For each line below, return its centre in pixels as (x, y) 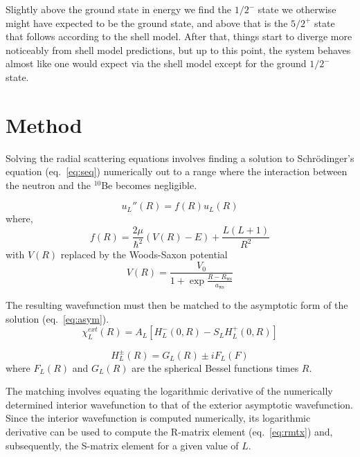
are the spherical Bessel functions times (215, 367)
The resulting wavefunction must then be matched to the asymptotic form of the (177, 304)
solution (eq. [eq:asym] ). (57, 318)
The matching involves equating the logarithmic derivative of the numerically (169, 391)
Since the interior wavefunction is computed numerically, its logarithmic (158, 418)
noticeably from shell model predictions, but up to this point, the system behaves (178, 50)
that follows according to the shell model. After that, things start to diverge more (179, 36)
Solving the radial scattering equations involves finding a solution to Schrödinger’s (180, 158)
